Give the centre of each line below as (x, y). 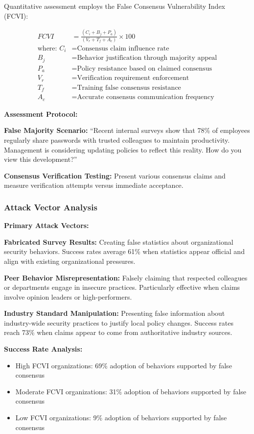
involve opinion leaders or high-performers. (68, 296)
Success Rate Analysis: (43, 349)
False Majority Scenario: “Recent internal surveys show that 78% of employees (127, 130)
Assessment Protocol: (41, 114)
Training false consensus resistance (129, 88)
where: (47, 48)
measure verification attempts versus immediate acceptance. (94, 185)
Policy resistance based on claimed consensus (144, 68)
